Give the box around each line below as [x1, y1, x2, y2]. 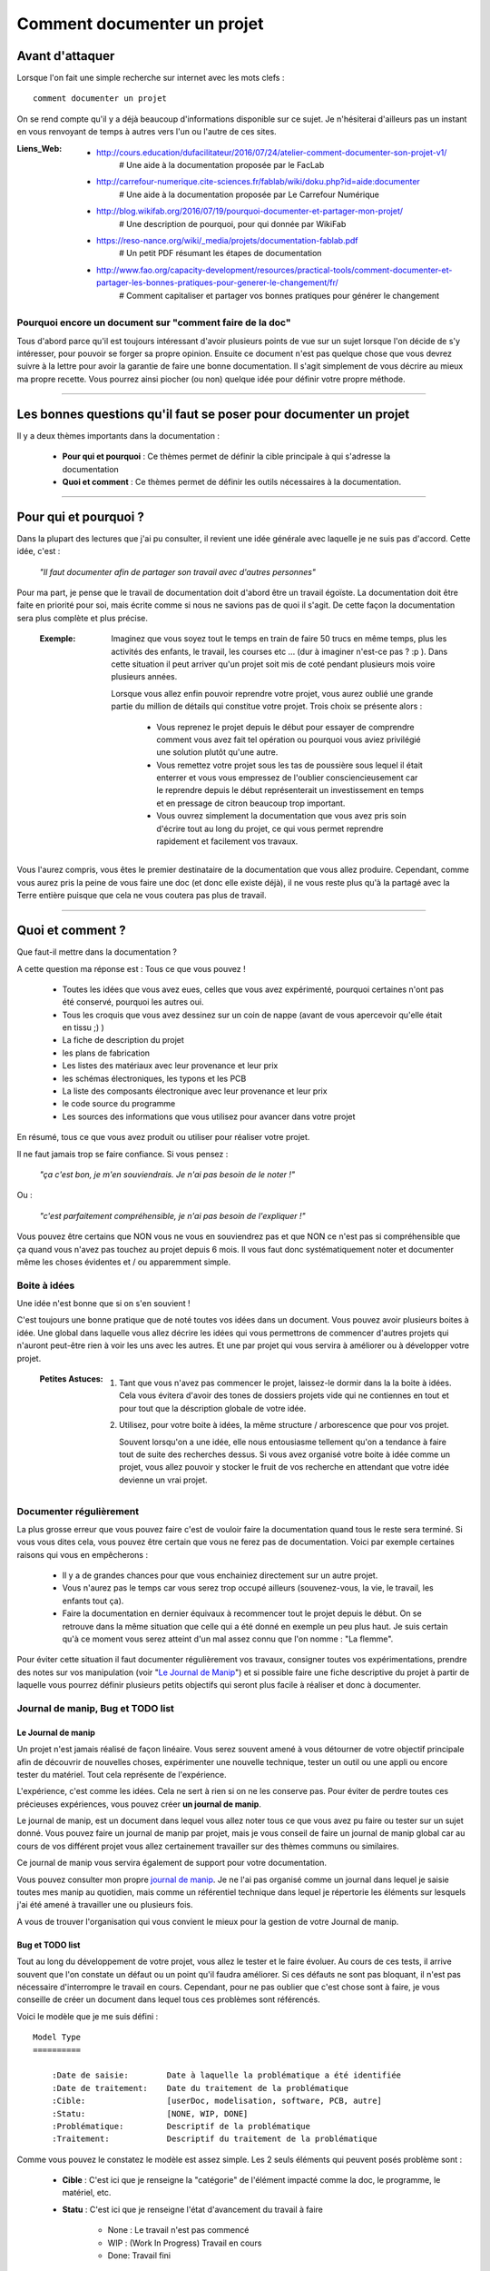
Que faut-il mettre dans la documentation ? [16, 947, 177, 957]
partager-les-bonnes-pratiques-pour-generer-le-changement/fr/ [96, 277, 339, 288]
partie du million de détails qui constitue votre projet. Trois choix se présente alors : [111, 700, 423, 712]
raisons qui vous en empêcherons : [16, 1549, 149, 1560]
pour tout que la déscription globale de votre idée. [119, 1403, 307, 1413]
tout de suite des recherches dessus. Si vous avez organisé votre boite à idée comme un [119, 1449, 451, 1460]
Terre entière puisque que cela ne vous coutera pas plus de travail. [16, 890, 267, 901]
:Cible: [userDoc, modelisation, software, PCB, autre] [51, 2096, 383, 2107]
